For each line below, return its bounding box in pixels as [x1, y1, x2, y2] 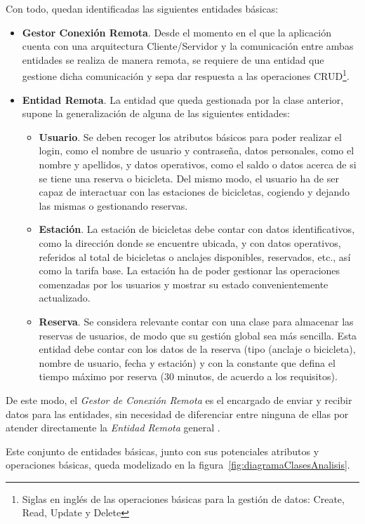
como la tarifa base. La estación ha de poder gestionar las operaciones [39, 263, 340, 278]
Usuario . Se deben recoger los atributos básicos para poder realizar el [39, 129, 342, 144]
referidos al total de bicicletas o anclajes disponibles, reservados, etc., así [39, 249, 351, 264]
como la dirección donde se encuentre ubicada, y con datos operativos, [39, 235, 341, 250]
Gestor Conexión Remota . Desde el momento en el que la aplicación [22, 25, 332, 39]
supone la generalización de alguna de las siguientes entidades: [22, 106, 290, 121]
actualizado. [39, 290, 91, 305]
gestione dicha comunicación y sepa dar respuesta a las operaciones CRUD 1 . [22, 67, 350, 83]
